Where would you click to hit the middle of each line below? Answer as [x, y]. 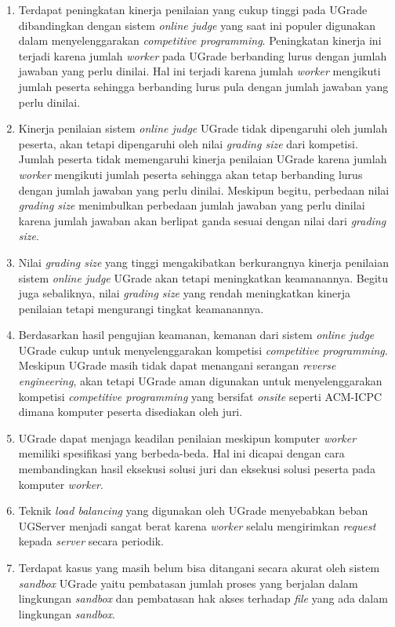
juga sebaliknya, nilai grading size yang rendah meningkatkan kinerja [184, 293]
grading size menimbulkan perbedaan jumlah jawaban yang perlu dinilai [192, 205]
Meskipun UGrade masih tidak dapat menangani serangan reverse [177, 365]
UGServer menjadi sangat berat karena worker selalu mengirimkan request [197, 525]
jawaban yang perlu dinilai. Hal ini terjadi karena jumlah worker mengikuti [199, 71]
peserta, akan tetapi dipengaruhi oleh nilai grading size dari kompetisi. [188, 143]
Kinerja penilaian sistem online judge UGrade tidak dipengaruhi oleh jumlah [203, 128]
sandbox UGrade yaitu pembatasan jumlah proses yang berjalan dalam [188, 583]
